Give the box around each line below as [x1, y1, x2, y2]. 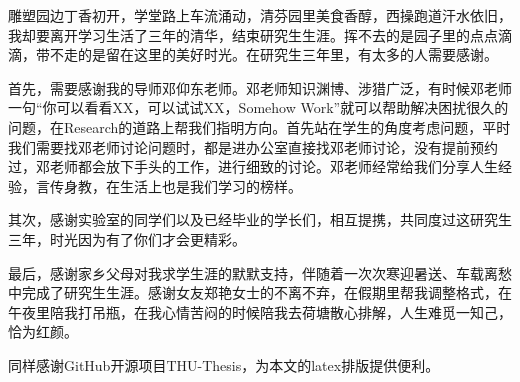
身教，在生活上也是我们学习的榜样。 [63, 175, 302, 196]
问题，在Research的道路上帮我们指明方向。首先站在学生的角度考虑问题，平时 [8, 116, 511, 137]
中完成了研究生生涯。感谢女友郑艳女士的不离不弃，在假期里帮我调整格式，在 [8, 282, 512, 303]
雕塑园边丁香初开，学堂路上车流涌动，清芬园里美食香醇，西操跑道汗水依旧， [8, 5, 512, 25]
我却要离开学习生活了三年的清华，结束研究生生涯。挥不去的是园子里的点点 [8, 24, 498, 45]
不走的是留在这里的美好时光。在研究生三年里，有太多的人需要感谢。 [49, 44, 498, 65]
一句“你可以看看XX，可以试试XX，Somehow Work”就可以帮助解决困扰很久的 [8, 97, 509, 118]
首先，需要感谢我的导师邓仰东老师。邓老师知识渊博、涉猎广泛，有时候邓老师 [8, 77, 512, 98]
